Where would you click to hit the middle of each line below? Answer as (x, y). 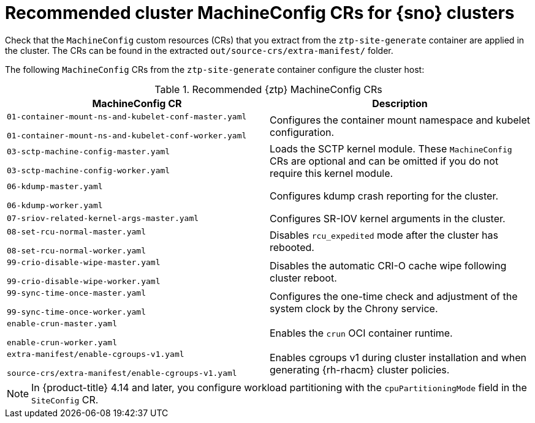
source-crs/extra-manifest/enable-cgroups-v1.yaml (122, 373)
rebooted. (292, 247)
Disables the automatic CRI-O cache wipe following (388, 265)
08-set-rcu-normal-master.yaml (76, 231)
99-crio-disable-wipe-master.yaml (84, 262)
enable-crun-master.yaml (62, 323)
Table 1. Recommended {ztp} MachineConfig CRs (268, 89)
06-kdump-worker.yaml (55, 205)
